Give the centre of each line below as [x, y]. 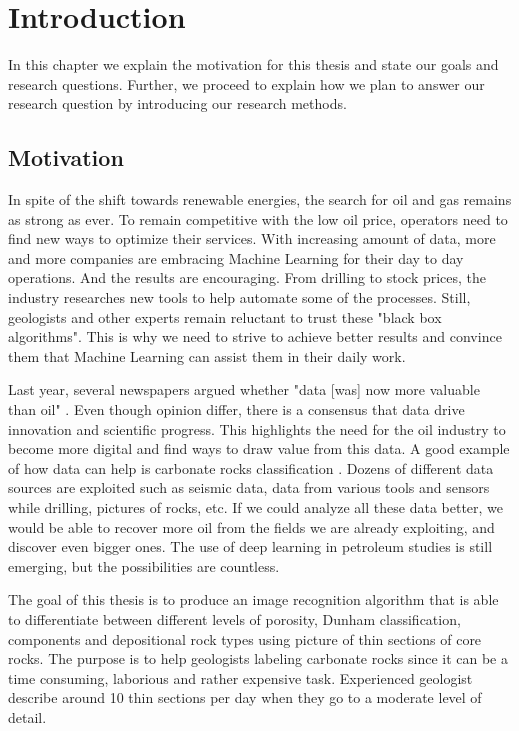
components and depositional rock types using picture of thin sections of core [245, 638]
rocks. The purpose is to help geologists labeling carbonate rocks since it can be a [258, 658]
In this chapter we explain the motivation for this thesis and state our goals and [253, 64]
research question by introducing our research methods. [177, 103]
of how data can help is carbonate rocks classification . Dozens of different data [251, 467]
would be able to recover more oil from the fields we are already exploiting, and [251, 526]
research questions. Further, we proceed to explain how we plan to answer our [246, 83]
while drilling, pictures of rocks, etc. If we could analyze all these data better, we [256, 507]
